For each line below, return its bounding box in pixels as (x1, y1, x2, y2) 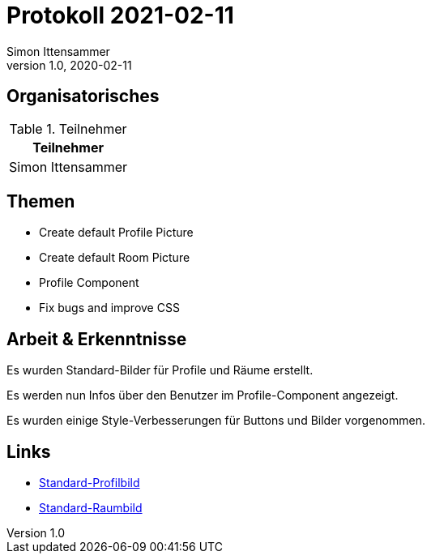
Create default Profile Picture (39, 225, 194, 240)
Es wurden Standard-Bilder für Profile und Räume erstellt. (6, 363, 314, 378)
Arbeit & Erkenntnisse (6, 328, 187, 349)
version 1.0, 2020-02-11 (6, 58, 132, 72)
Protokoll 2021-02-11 (6, 2, 234, 29)
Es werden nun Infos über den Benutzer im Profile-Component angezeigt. (6, 388, 399, 403)
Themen (6, 191, 75, 212)
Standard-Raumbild (39, 501, 143, 515)
